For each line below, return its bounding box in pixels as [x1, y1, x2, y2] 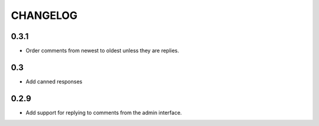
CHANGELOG [11, 9, 78, 22]
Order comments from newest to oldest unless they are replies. [25, 47, 180, 54]
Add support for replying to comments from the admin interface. [25, 109, 183, 116]
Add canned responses [25, 77, 83, 85]
